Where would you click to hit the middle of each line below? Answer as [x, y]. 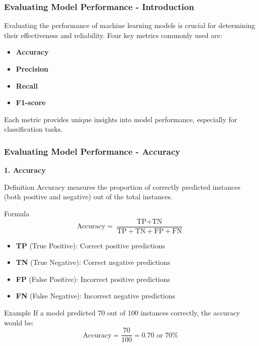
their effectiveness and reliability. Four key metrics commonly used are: [113, 35]
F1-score [31, 102]
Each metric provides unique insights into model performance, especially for [121, 119]
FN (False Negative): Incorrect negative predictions [95, 296]
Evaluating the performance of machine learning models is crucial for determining [130, 25]
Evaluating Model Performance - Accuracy [92, 151]
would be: [19, 322]
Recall [27, 85]
